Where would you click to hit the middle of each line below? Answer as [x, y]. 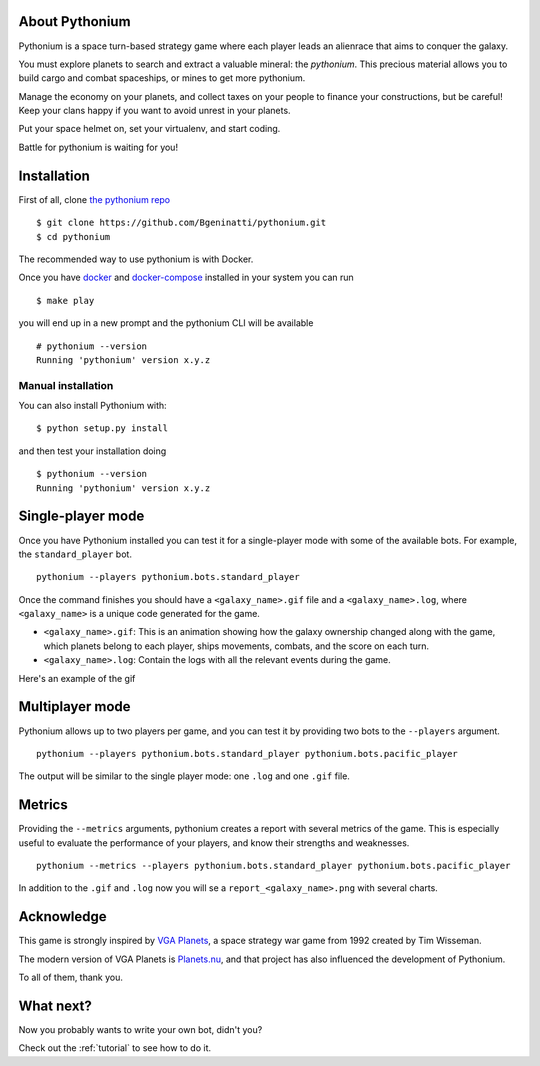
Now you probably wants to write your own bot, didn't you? [140, 1029]
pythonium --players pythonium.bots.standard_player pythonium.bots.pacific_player [247, 753]
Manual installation [66, 385]
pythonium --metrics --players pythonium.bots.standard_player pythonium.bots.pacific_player [273, 865]
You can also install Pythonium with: [92, 406]
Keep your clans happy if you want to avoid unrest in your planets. [154, 111]
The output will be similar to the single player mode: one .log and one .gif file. [184, 776]
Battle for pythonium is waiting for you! [98, 147]
